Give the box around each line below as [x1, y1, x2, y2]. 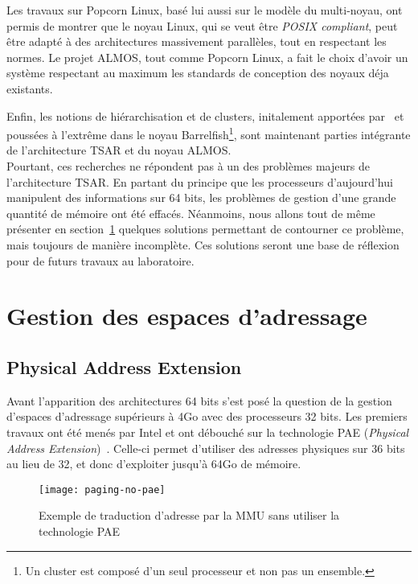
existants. [6, 80, 53, 97]
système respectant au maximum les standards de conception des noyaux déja [6, 64, 389, 81]
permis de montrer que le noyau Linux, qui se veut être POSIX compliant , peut [6, 17, 398, 34]
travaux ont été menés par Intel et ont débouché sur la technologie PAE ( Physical [6, 423, 409, 440]
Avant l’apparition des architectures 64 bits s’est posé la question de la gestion [6, 392, 392, 409]
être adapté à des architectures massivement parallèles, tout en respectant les [6, 33, 387, 50]
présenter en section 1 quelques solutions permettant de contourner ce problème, [6, 220, 404, 237]
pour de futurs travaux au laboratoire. [6, 252, 195, 269]
